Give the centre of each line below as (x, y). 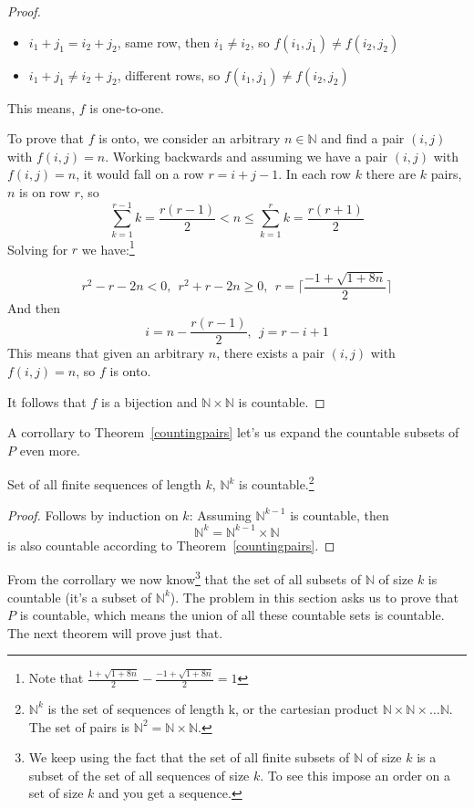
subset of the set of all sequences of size (139, 775)
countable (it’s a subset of (80, 597)
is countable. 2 (277, 483)
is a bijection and (149, 401)
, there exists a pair (271, 353)
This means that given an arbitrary (106, 353)
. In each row (314, 174)
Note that (56, 678)
